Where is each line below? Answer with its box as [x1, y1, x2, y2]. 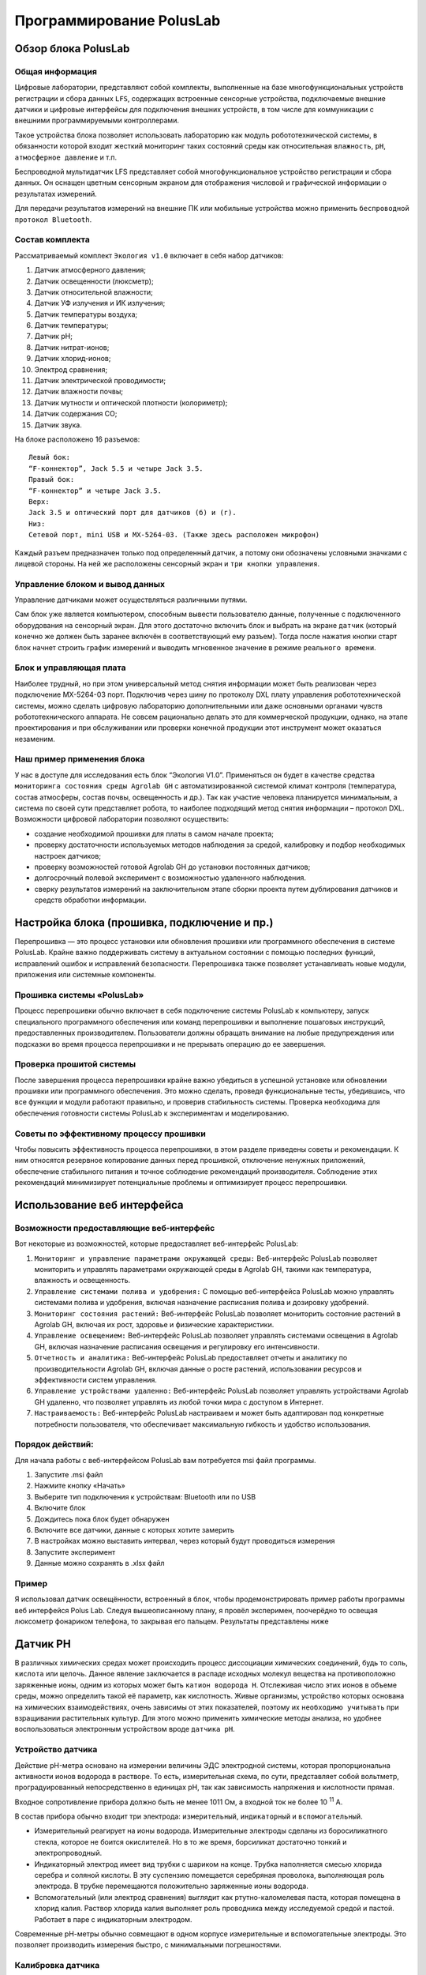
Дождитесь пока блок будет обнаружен [34, 1514, 170, 1524]
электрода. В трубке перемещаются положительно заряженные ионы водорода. [34, 1881, 309, 1891]
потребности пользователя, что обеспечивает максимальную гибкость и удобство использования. [34, 1419, 371, 1429]
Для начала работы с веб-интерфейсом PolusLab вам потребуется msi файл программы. [14, 1455, 316, 1465]
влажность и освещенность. [34, 1276, 131, 1285]
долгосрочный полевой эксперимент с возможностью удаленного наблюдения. [34, 873, 307, 882]
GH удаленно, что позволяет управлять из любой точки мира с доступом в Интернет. [34, 1397, 323, 1406]
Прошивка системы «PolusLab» [14, 989, 144, 1000]
